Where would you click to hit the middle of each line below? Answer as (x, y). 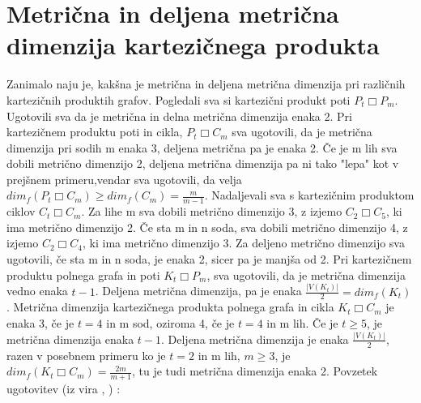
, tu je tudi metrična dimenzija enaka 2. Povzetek (255, 371)
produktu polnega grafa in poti (83, 274)
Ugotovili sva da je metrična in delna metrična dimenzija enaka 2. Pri (179, 116)
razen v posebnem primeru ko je (86, 355)
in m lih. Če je (302, 323)
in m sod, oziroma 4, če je (170, 323)
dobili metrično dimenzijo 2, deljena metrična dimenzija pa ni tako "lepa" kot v (203, 163)
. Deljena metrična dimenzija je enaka (255, 339)
